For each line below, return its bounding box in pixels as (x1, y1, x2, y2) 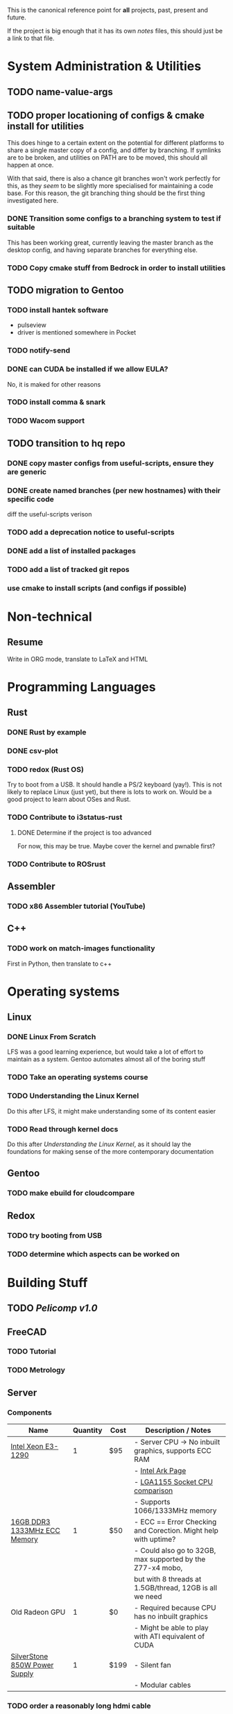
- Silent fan (134, 1661, 171, 1670)
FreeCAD (7, 1326, 47, 1338)
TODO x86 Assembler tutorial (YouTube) (7, 901, 146, 911)
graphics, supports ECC (134, 1446, 212, 1456)
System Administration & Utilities (7, 58, 202, 74)
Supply (10, 1669, 34, 1679)
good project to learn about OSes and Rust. (7, 795, 131, 804)
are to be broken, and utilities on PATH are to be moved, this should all (7, 153, 208, 162)
